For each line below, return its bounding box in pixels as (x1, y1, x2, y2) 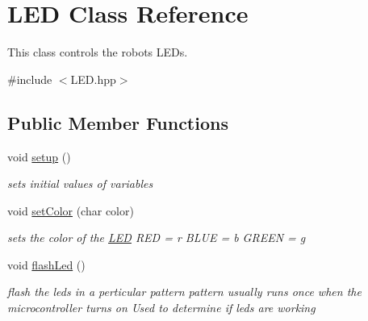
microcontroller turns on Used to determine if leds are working (7, 299, 316, 316)
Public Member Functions (7, 110, 228, 135)
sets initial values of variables (7, 175, 153, 192)
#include (7, 70, 52, 87)
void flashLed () (7, 256, 86, 273)
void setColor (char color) (7, 202, 134, 219)
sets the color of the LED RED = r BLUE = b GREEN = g (7, 229, 306, 246)
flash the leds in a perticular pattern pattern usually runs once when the (7, 283, 362, 300)
